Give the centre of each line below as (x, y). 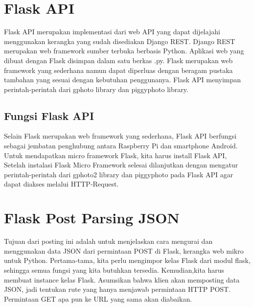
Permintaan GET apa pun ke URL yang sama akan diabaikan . (98, 298)
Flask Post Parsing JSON (92, 218)
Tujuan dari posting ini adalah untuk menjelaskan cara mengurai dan (108, 241)
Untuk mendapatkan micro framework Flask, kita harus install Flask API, (115, 155)
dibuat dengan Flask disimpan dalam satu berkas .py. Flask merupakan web (118, 60)
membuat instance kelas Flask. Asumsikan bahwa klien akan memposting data (122, 279)
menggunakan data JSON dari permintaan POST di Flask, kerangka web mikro (124, 250)
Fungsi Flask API (49, 115)
